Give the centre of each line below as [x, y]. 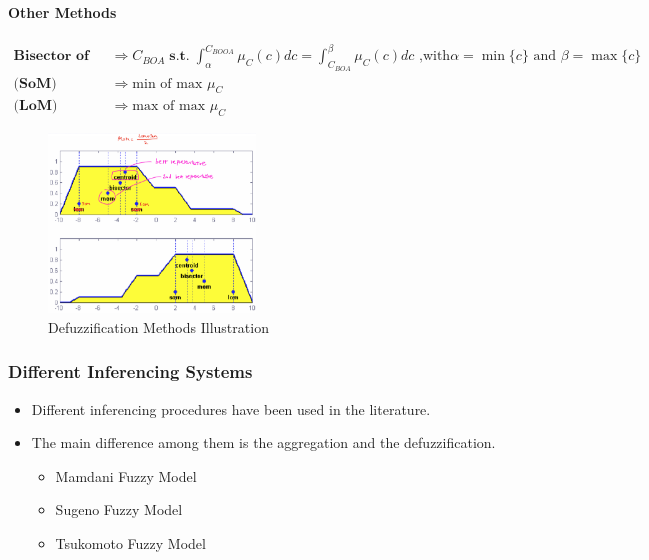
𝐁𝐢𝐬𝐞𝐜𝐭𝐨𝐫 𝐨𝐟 [51, 56]
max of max [169, 106]
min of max [167, 83]
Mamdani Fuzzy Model [126, 475]
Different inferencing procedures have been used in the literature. [231, 408]
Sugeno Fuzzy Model [119, 509]
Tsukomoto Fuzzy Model [130, 542]
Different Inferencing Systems [130, 371]
